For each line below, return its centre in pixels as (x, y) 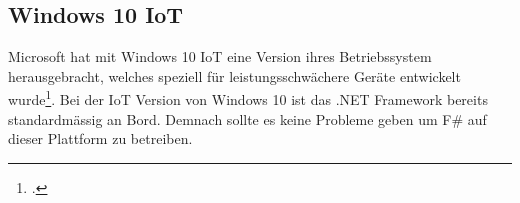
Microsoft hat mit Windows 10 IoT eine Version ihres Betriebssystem (220, 56)
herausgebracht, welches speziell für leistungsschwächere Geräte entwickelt (234, 75)
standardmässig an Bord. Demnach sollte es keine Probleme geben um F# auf (247, 118)
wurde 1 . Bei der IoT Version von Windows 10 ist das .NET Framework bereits (248, 98)
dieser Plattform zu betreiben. (100, 138)
